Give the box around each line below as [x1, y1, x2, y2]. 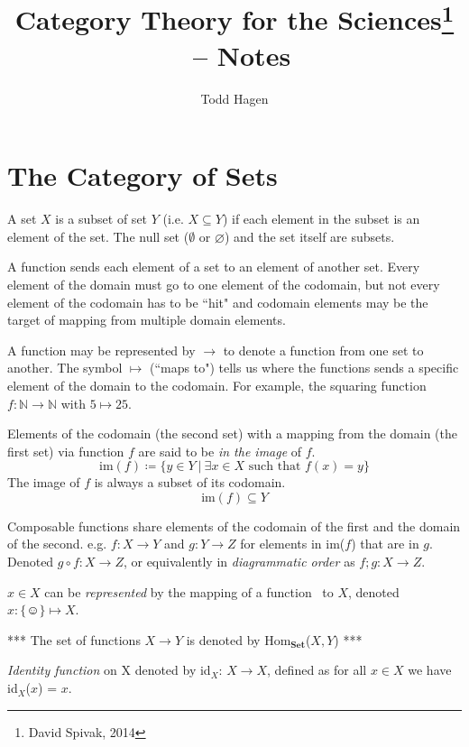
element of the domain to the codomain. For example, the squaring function [7, 375, 427, 394]
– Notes [192, 36, 291, 73]
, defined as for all [267, 660, 367, 679]
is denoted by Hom [186, 630, 291, 649]
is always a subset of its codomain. [94, 473, 286, 492]
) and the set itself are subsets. [224, 226, 395, 245]
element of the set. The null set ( [7, 226, 189, 245]
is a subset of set [55, 209, 148, 228]
